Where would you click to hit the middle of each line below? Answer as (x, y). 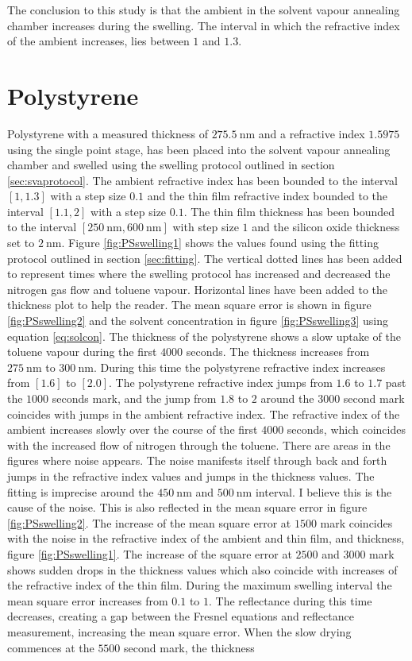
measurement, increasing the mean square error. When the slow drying (179, 631)
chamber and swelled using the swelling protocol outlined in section (171, 165)
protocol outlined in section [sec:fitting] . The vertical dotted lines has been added (205, 258)
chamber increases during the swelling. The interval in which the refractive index (204, 25)
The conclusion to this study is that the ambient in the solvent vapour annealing (204, 10)
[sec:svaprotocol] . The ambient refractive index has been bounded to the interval (202, 180)
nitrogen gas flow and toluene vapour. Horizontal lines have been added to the (198, 289)
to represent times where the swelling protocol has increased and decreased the (199, 274)
